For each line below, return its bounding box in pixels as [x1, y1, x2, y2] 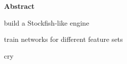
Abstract [4, 1, 35, 11]
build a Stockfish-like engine [4, 17, 89, 28]
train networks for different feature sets [4, 34, 123, 44]
